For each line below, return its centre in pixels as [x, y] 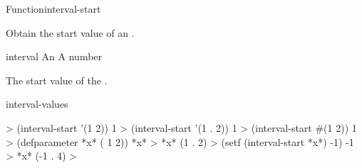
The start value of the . [57, 80]
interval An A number [54, 56]
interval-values [37, 104]
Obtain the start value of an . [70, 32]
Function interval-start [53, 9]
